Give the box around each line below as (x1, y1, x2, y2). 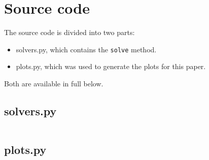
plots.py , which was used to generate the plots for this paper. (16, 61, 206, 72)
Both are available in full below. (4, 78, 103, 88)
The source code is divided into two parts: (4, 27, 135, 38)
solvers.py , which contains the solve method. (16, 44, 157, 54)
